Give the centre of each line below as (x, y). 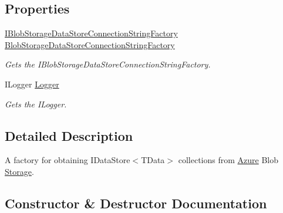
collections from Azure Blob (228, 160)
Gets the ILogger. (36, 104)
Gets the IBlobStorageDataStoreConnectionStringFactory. (108, 64)
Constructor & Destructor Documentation (136, 203)
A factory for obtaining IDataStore (68, 160)
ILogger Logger (32, 84)
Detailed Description (69, 135)
